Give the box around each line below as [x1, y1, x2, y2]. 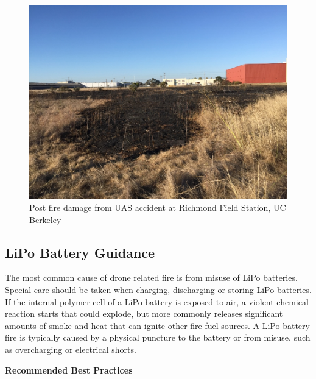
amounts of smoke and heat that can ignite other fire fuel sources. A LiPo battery [5, 319, 310, 331]
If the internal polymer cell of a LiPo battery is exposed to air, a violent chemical [5, 295, 309, 308]
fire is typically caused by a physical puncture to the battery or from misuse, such [5, 331, 311, 344]
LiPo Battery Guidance [5, 243, 155, 261]
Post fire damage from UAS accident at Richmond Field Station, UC [29, 201, 286, 214]
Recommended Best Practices [5, 363, 133, 376]
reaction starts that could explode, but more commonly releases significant [5, 307, 283, 320]
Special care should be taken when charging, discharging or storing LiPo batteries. [5, 283, 312, 296]
